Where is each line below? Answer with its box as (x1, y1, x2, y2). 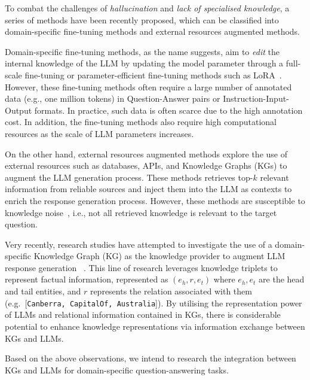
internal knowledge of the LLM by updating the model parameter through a (5, 57, 284, 69)
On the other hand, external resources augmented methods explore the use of (5, 147, 287, 160)
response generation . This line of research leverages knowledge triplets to (5, 261, 278, 273)
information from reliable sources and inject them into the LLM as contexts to (5, 183, 292, 195)
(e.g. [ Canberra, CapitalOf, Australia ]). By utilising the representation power (5, 296, 302, 309)
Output (5, 104, 32, 116)
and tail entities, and (5, 285, 81, 297)
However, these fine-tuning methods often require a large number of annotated (5, 80, 292, 93)
